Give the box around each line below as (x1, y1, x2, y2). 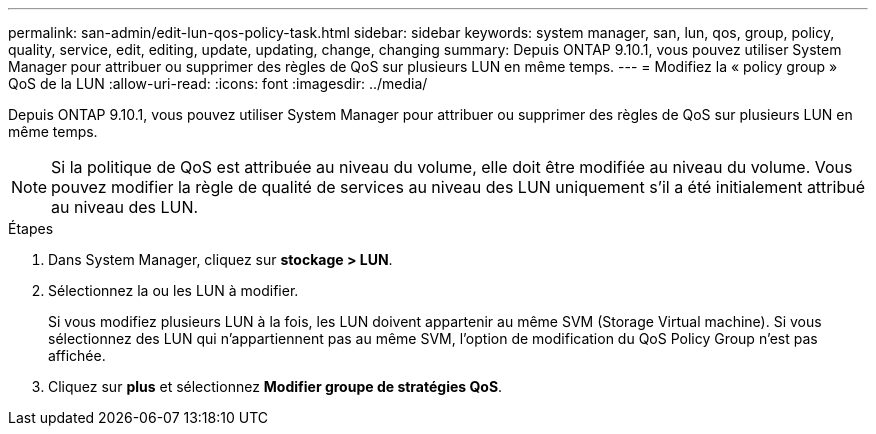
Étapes (8, 220, 54, 237)
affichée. (48, 347, 106, 364)
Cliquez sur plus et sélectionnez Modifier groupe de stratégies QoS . (48, 378, 503, 395)
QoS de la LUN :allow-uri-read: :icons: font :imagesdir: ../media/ (8, 75, 428, 92)
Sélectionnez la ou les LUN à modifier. (48, 282, 299, 299)
